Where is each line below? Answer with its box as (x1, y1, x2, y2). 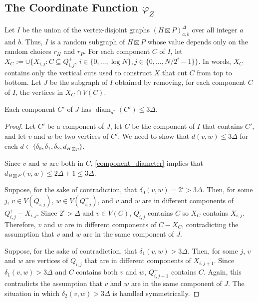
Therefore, (4, 219, 36, 229)
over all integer (192, 24, 238, 34)
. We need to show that (118, 130, 190, 141)
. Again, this (203, 267, 242, 277)
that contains (202, 121, 243, 131)
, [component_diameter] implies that (90, 157, 204, 168)
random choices (4, 46, 51, 56)
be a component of (47, 121, 104, 131)
